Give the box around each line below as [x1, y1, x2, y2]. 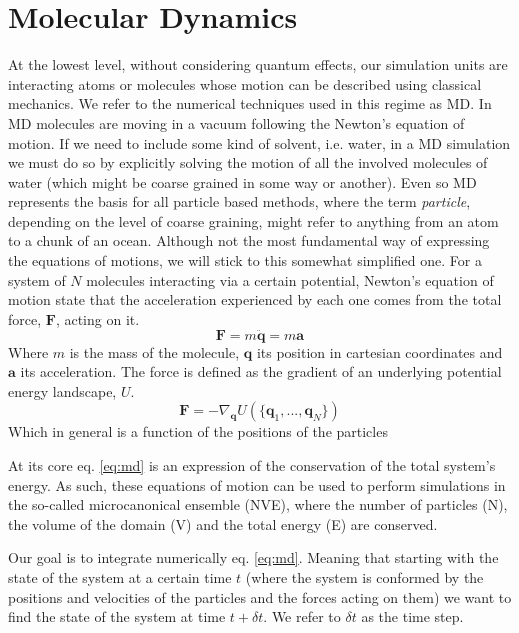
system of [8, 269, 66, 290]
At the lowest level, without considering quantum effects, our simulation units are [8, 54, 508, 75]
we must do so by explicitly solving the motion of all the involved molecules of [8, 152, 488, 173]
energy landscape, [8, 380, 117, 401]
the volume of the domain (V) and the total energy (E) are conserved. [8, 513, 438, 534]
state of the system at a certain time [8, 567, 232, 587]
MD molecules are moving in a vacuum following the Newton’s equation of [8, 112, 465, 133]
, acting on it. [55, 308, 140, 329]
